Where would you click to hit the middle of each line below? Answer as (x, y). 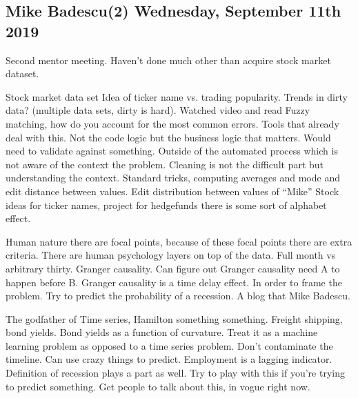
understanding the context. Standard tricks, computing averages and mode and (173, 178)
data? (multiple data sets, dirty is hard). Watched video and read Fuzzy (158, 110)
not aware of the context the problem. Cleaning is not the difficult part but (165, 164)
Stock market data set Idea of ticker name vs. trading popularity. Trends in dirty (177, 96)
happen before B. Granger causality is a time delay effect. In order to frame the (174, 282)
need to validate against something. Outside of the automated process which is (172, 151)
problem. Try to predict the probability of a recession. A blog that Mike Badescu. (178, 296)
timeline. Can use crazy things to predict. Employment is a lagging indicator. (169, 359)
